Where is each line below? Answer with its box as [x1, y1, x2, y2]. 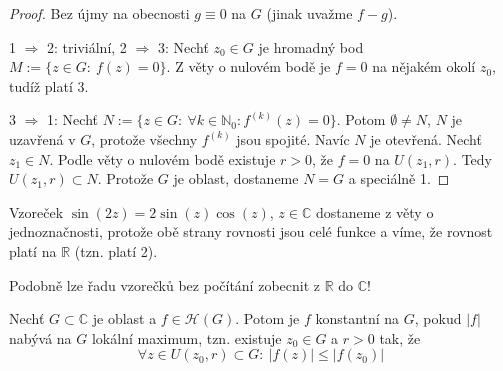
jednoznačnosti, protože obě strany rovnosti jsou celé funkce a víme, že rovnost [9, 221, 493, 242]
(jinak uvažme [266, 3, 353, 23]
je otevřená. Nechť [370, 128, 482, 149]
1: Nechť [47, 109, 99, 130]
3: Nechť [157, 36, 209, 57]
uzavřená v [9, 128, 76, 149]
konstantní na [315, 308, 400, 329]
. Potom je [235, 308, 300, 329]
